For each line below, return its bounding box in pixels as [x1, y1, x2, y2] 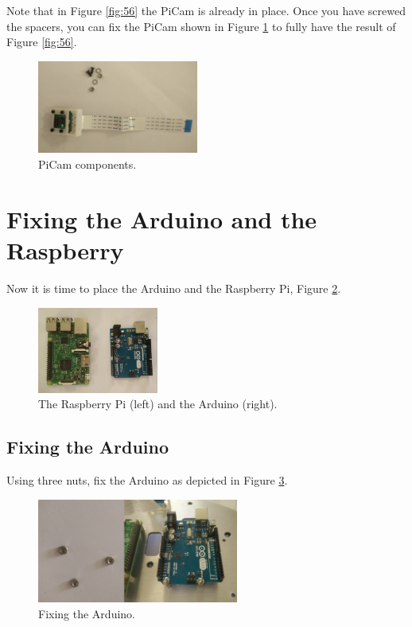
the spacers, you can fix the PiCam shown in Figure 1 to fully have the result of [6, 18, 396, 34]
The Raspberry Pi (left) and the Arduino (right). [38, 395, 278, 412]
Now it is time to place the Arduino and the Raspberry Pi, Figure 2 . [6, 279, 341, 296]
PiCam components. [38, 156, 137, 172]
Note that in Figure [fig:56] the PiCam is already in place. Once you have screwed [6, 2, 406, 18]
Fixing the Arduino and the [6, 202, 317, 235]
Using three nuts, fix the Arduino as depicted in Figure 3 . [6, 472, 288, 489]
